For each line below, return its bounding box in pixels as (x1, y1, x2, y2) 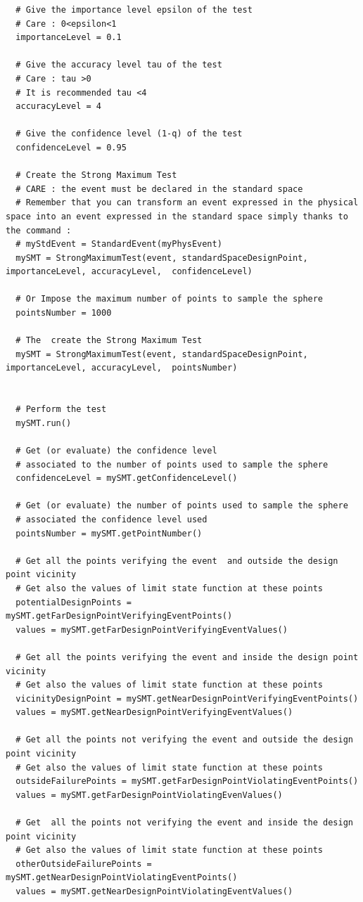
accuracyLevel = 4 (15, 101, 102, 112)
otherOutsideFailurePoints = (15, 858, 152, 869)
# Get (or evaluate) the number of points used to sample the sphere (15, 501, 348, 511)
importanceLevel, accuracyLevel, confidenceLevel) (6, 266, 253, 277)
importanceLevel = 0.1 (15, 32, 122, 43)
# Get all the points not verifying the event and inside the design (15, 818, 353, 828)
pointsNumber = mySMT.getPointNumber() (15, 528, 203, 539)
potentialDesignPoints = (15, 597, 132, 607)
